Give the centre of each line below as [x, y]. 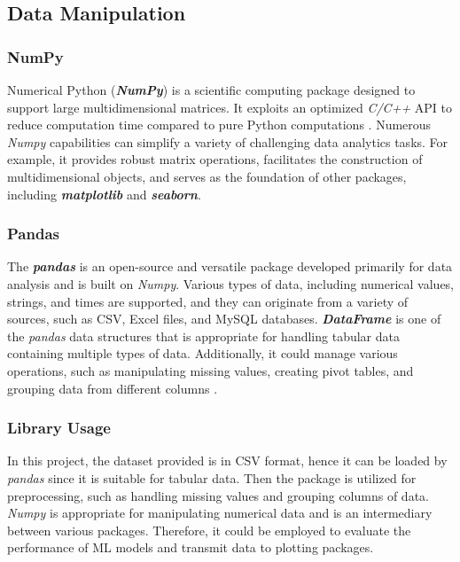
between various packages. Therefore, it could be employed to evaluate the [209, 530]
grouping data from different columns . [113, 388]
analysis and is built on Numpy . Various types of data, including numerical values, [230, 283]
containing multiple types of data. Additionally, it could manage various [203, 353]
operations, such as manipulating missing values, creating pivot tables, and [211, 370]
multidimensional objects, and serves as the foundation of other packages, [207, 176]
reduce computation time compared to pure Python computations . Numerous [219, 125]
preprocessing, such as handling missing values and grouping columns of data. [218, 495]
